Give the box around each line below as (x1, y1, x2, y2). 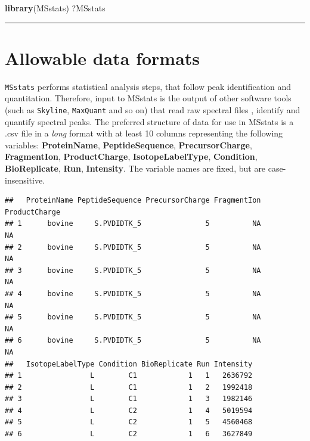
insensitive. (5, 173, 45, 186)
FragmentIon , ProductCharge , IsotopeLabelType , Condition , (5, 150, 258, 163)
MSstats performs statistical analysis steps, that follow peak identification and (5, 80, 292, 92)
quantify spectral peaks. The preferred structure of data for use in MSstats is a (5, 115, 294, 128)
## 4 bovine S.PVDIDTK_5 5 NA (5, 289, 261, 298)
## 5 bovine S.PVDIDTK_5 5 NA (5, 313, 261, 322)
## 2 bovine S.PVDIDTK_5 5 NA (5, 243, 261, 251)
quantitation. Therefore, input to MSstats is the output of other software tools (5, 92, 292, 104)
